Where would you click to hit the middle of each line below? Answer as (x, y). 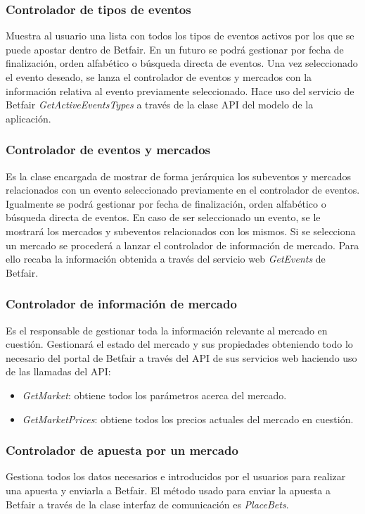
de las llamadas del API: (58, 371)
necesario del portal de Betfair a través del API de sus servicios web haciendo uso (181, 357)
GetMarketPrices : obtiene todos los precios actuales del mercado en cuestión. (188, 419)
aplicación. (28, 118)
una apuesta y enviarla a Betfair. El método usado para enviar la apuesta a (168, 490)
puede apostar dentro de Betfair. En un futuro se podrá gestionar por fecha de (175, 49)
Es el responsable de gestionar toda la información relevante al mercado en (167, 330)
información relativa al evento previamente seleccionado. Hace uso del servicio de (180, 90)
